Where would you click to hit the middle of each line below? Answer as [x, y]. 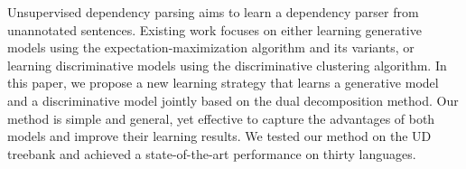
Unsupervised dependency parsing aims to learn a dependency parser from [213, 12]
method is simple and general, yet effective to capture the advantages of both [221, 118]
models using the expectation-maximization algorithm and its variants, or [211, 47]
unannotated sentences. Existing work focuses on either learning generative [214, 29]
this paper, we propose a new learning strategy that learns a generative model [223, 83]
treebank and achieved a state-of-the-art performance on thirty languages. [212, 153]
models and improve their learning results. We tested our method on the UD [219, 136]
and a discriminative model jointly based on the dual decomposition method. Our [233, 100]
